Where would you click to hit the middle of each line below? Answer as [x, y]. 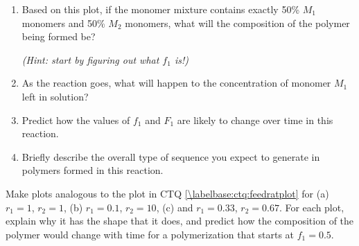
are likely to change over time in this [255, 120]
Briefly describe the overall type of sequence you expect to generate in [171, 156]
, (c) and [175, 207]
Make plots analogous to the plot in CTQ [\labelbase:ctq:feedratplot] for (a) [167, 193]
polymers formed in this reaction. [93, 170]
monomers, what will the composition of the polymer [237, 23]
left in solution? [55, 96]
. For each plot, [312, 207]
